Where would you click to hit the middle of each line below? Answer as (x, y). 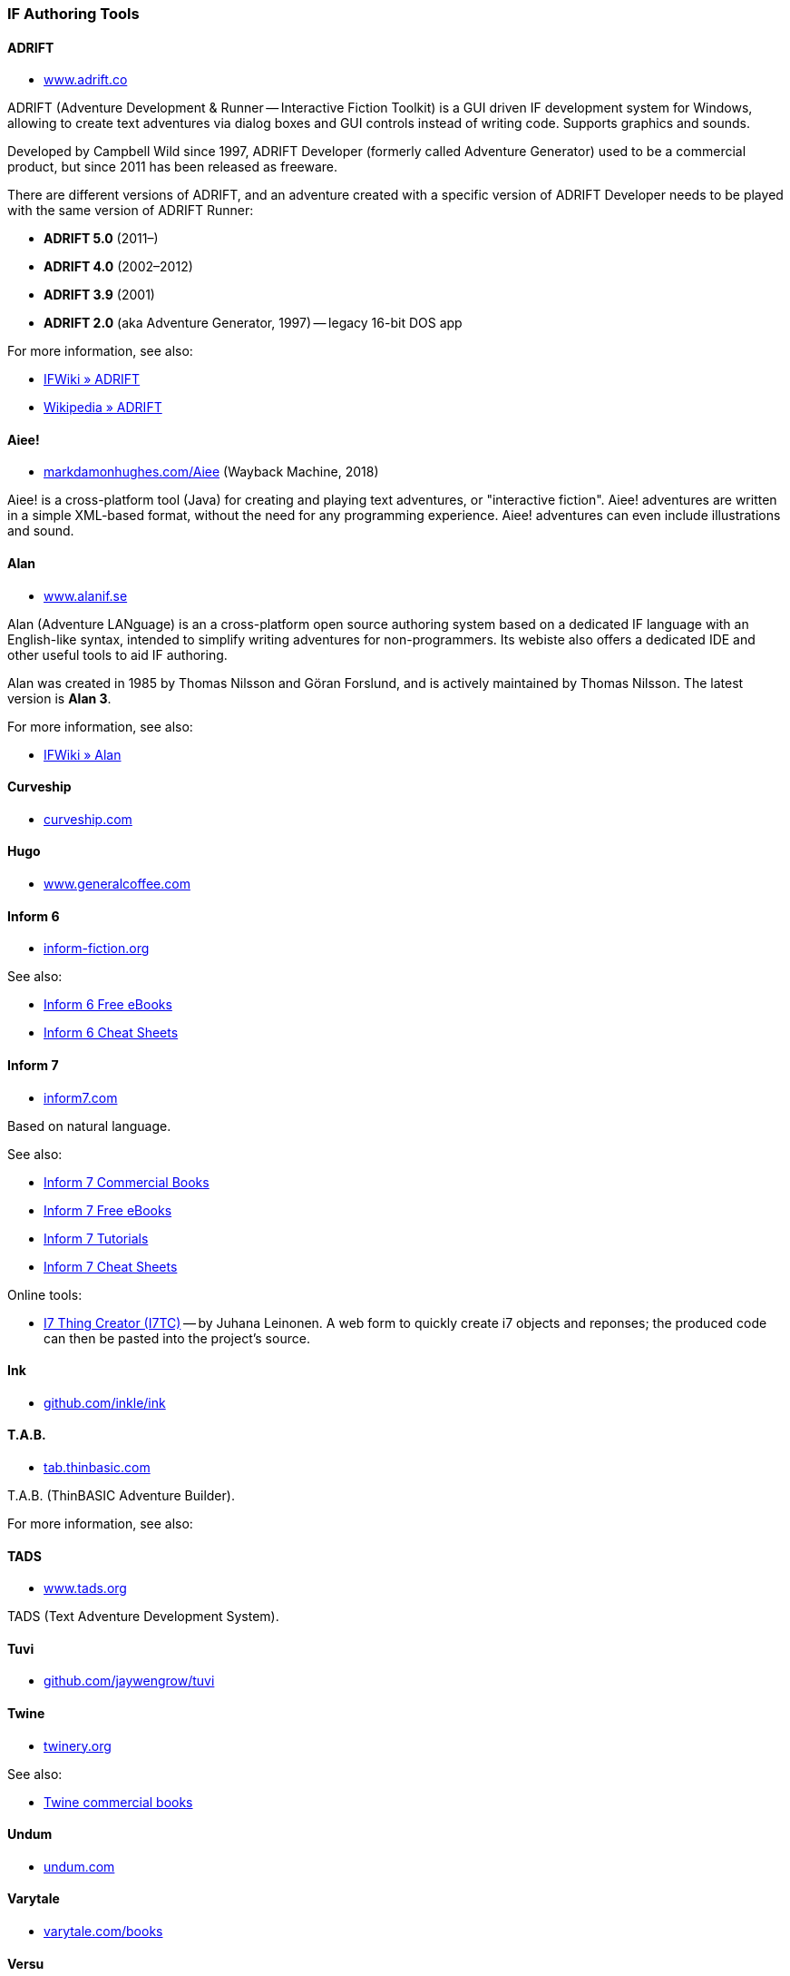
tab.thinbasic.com (97, 1467)
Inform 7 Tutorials (96, 1238)
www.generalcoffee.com (117, 884)
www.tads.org (85, 1588)
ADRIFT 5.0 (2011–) (101, 239)
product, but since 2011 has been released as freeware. (173, 167)
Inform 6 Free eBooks (108, 1005)
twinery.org (78, 1745)
